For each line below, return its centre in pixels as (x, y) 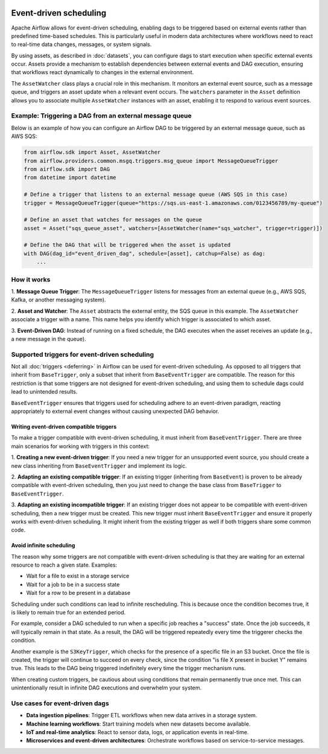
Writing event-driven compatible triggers (64, 427)
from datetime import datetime (70, 178)
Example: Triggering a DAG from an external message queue (102, 116)
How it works (31, 279)
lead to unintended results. (44, 392)
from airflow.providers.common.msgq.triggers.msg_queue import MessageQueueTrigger (151, 161)
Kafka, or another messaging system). (58, 300)
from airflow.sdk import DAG (67, 169)
